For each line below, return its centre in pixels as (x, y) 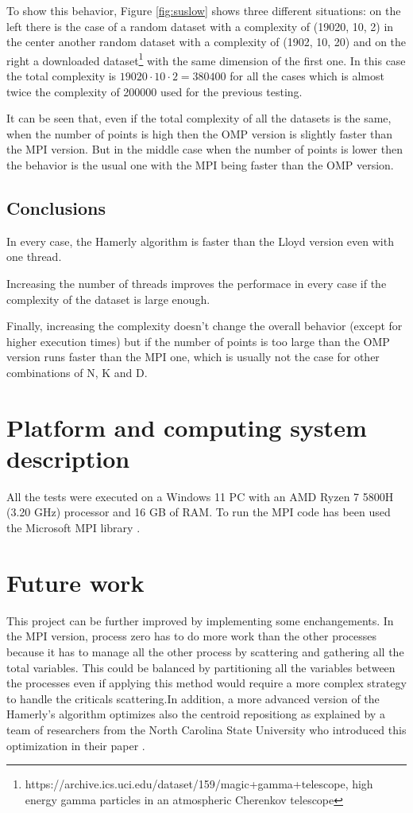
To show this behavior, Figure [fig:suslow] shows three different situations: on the (204, 10)
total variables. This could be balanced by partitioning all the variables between (201, 667)
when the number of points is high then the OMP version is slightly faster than (200, 133)
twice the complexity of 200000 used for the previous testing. (154, 91)
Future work (75, 582)
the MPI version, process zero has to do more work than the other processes (192, 636)
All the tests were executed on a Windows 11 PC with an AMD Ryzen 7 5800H (200, 496)
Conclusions (56, 207)
